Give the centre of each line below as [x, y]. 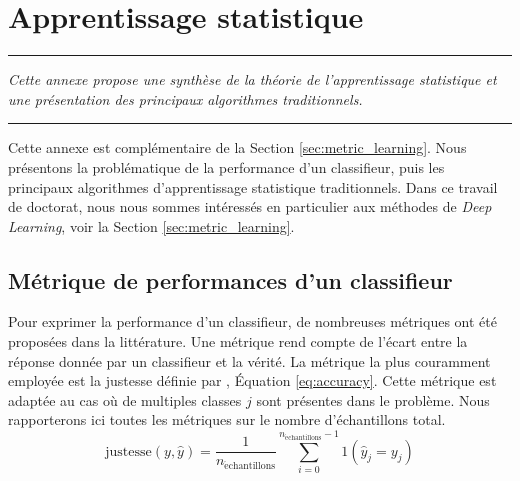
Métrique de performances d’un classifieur [230, 279]
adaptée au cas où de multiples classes [125, 399]
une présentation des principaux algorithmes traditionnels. [185, 98]
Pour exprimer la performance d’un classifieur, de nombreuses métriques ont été [252, 321]
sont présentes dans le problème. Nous [373, 399]
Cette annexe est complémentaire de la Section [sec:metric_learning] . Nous [237, 147]
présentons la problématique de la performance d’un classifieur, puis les [226, 166]
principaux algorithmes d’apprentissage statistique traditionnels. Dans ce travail [253, 186]
